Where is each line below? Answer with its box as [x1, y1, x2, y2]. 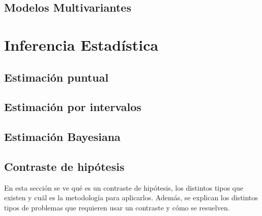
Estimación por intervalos [4, 99, 141, 115]
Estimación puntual [4, 69, 109, 85]
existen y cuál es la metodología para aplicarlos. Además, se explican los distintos [4, 192, 258, 203]
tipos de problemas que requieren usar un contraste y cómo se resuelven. [4, 202, 230, 212]
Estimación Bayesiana [4, 129, 121, 145]
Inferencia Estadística [4, 34, 159, 55]
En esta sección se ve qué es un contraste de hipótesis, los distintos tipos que [4, 182, 244, 193]
